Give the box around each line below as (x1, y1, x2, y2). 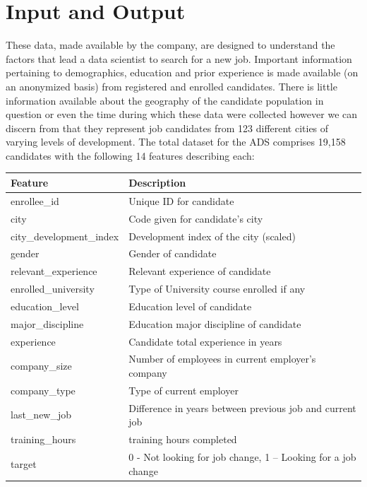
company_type (11, 382, 76, 397)
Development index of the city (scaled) (128, 228, 296, 243)
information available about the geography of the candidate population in (6, 93, 324, 107)
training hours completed (128, 432, 237, 447)
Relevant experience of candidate (128, 264, 271, 278)
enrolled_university (11, 281, 95, 296)
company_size (11, 358, 72, 373)
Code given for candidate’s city (128, 211, 263, 225)
